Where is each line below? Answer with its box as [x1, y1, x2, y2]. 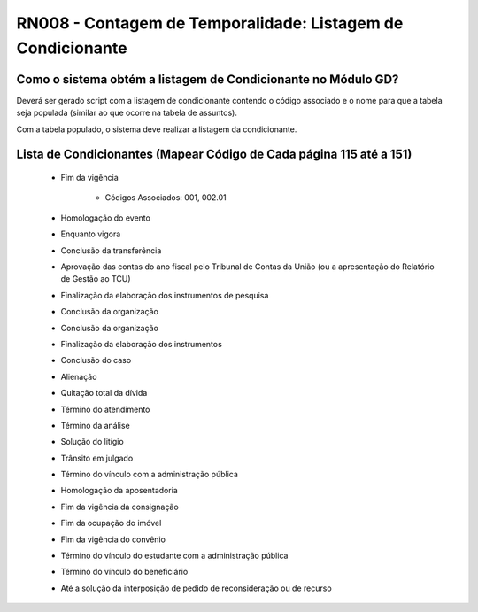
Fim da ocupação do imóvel [60, 518, 162, 529]
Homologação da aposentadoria [60, 485, 179, 496]
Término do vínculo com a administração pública [60, 469, 239, 480]
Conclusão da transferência [60, 244, 162, 256]
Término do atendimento [60, 404, 150, 414]
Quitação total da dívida [60, 388, 148, 399]
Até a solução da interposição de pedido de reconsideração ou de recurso [60, 583, 332, 593]
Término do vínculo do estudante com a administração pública [60, 550, 289, 562]
